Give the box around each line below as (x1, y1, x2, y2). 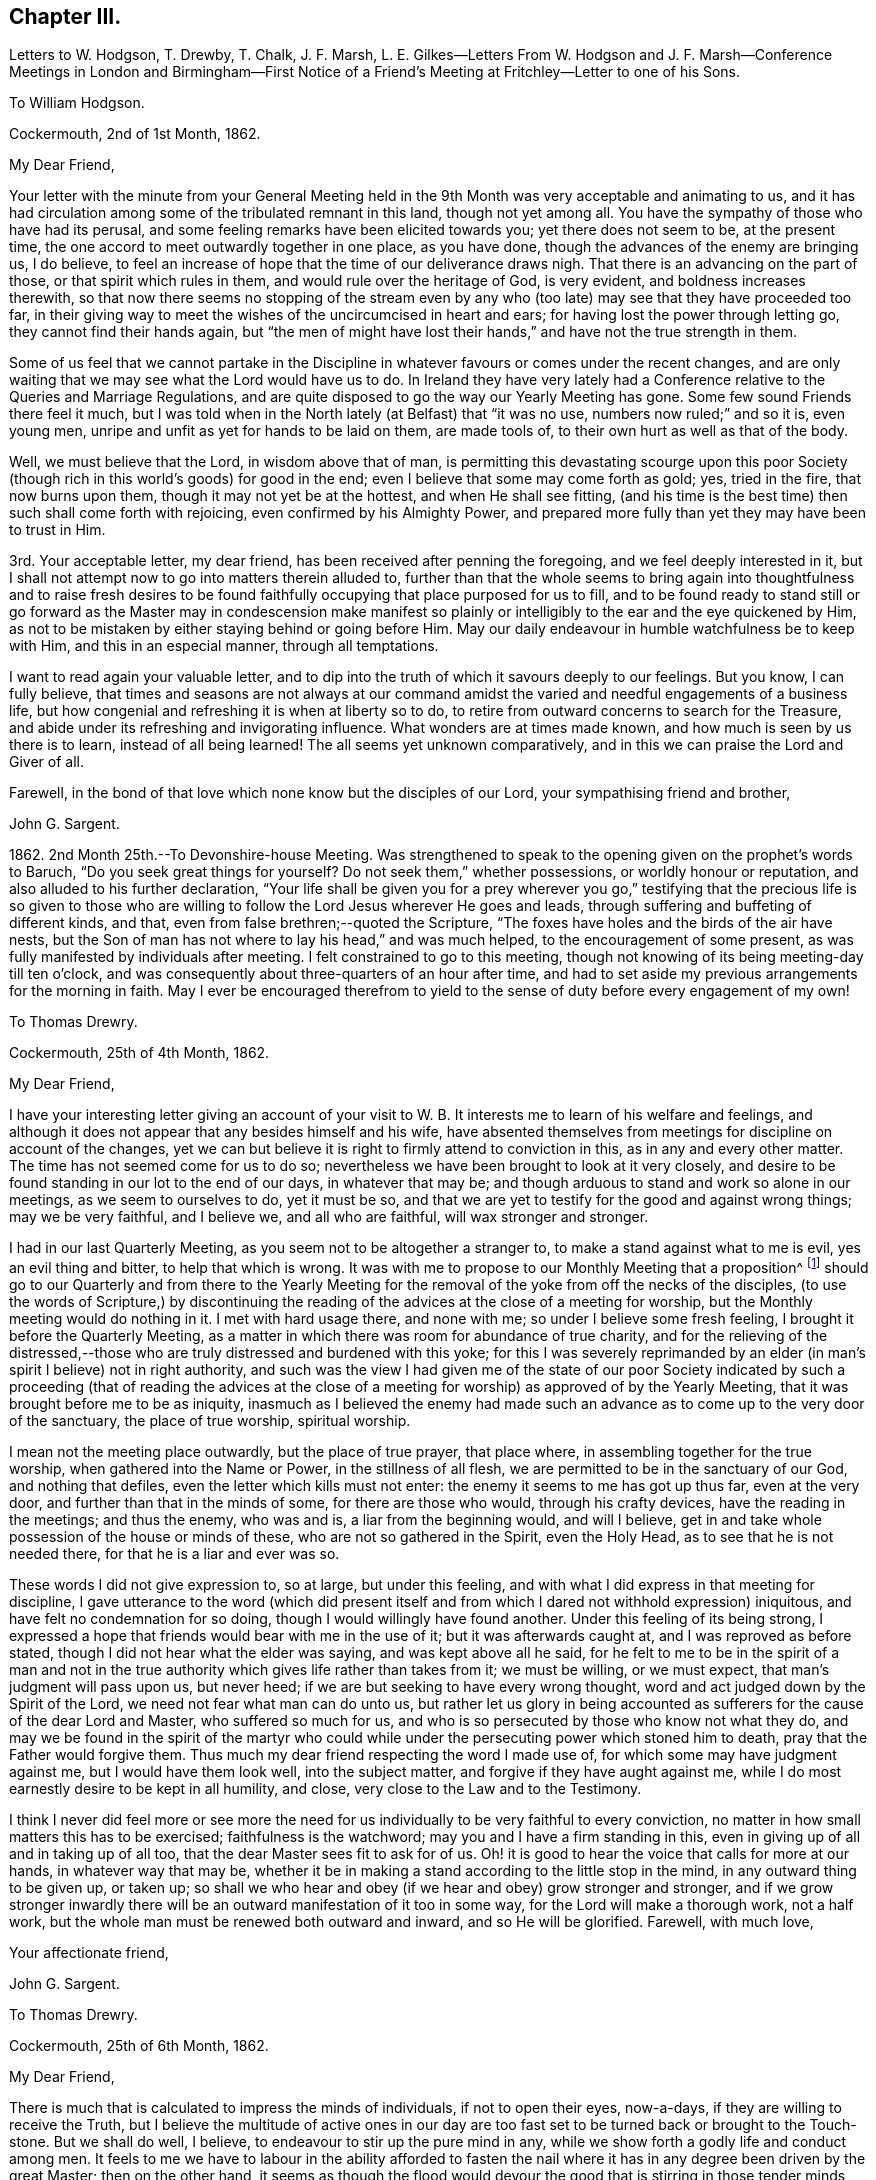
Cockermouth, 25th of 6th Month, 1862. (9, 2037, 269, 2055)
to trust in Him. (9, 521, 106, 539)
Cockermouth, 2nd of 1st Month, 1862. (9, 125, 261, 143)
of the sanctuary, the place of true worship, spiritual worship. (9, 1412, 411, 1430)
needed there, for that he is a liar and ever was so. (9, 1545, 340, 1563)
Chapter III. (9, 4, 122, 29)
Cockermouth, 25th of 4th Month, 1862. (9, 1044, 270, 1062)
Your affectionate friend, (9, 1944, 169, 1962)
